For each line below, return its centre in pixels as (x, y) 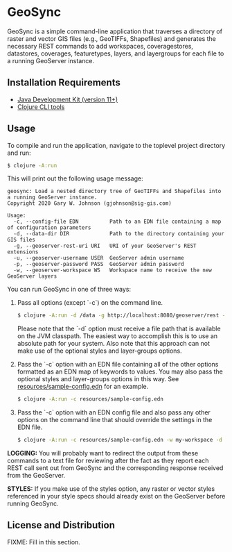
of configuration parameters (49, 228)
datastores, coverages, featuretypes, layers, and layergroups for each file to (116, 53)
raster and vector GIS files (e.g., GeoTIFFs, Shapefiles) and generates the (112, 38)
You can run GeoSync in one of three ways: (69, 290)
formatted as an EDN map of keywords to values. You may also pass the (120, 371)
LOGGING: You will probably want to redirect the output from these (103, 453)
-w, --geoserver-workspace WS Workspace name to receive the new (113, 270)
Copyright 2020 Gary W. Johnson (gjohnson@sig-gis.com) (89, 203)
